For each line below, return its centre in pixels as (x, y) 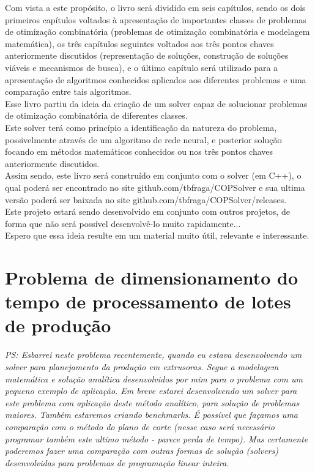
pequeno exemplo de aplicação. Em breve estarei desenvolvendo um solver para (151, 391)
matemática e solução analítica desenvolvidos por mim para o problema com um (154, 378)
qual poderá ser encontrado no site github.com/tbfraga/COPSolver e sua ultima (155, 187)
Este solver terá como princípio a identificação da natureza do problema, (141, 127)
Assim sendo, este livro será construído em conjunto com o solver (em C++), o (153, 175)
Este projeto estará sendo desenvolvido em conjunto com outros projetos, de (147, 211)
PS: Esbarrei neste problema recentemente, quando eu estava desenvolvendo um (154, 355)
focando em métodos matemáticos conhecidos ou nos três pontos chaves (139, 151)
